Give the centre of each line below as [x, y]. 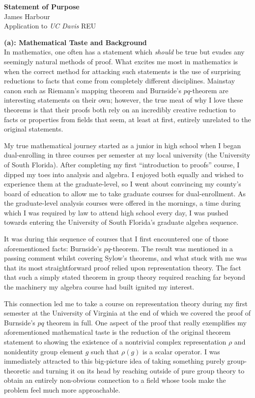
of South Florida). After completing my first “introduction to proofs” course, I [122, 164]
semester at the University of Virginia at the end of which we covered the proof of [127, 313]
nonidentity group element [44, 351]
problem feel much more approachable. [62, 389]
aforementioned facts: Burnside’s [53, 248]
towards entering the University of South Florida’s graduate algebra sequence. [121, 222]
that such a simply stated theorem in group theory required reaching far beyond [125, 277]
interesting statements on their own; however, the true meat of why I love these [124, 100]
